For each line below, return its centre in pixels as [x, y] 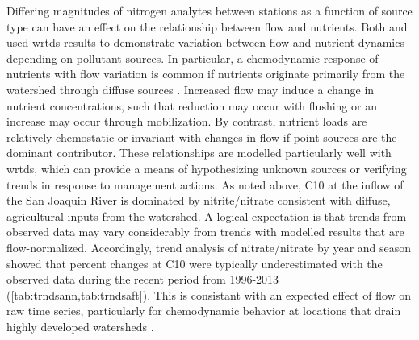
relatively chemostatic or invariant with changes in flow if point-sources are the [202, 137]
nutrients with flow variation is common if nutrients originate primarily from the [206, 74]
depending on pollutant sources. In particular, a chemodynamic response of [193, 58]
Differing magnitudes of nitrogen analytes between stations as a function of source [209, 10]
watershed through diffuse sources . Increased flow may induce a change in [191, 89]
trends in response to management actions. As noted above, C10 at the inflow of [205, 184]
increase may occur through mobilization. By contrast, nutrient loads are [187, 121]
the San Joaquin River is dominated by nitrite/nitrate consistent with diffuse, [199, 200]
